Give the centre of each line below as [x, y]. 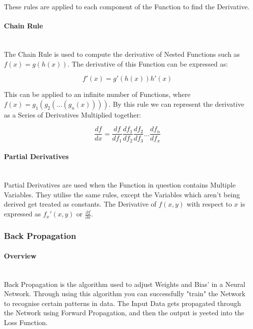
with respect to [209, 204]
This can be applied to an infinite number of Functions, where [97, 94]
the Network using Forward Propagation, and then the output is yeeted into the [124, 313]
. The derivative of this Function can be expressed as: [148, 63]
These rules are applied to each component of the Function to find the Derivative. [127, 6]
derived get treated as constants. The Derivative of [80, 204]
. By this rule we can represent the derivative [176, 104]
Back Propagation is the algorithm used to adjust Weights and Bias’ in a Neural [125, 284]
